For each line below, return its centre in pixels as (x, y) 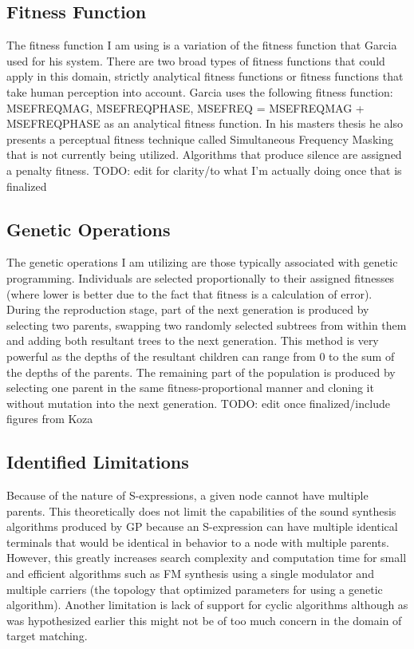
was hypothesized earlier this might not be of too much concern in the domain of (204, 620)
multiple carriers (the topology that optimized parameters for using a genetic (195, 589)
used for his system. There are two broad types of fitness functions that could (196, 60)
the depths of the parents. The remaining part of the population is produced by (201, 372)
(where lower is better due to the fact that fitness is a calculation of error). (189, 293)
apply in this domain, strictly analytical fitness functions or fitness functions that (205, 76)
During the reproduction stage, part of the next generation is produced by (188, 309)
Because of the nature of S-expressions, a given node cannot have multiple (187, 495)
